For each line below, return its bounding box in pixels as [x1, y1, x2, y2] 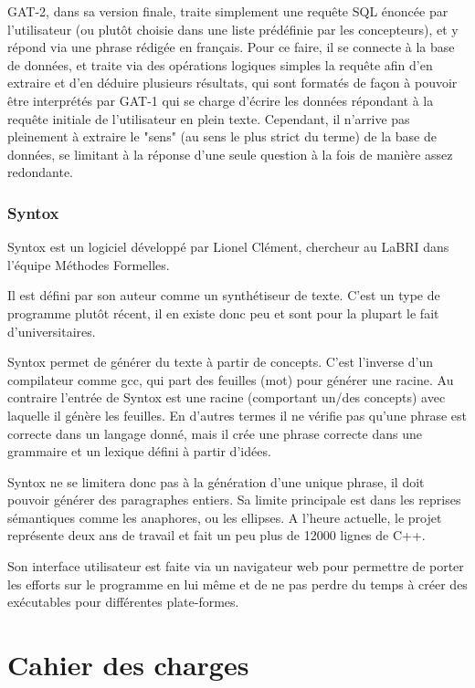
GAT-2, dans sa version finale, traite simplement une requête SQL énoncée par [7, 2, 449, 20]
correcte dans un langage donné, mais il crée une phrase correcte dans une [7, 423, 422, 443]
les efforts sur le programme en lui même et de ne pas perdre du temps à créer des [7, 574, 468, 593]
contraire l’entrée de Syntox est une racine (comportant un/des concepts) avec [7, 388, 446, 407]
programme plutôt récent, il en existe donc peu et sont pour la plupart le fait [7, 303, 439, 322]
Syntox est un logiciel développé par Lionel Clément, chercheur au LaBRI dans [7, 237, 449, 256]
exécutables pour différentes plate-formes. [7, 592, 239, 611]
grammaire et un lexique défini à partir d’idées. [7, 442, 271, 461]
